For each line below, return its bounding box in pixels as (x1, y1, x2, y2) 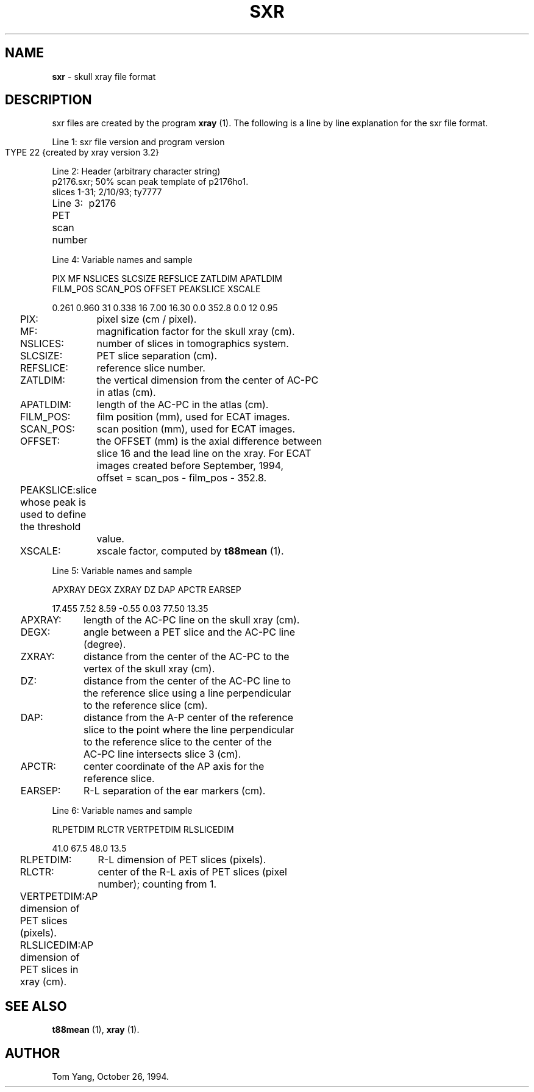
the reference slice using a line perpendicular (83, 687, 291, 700)
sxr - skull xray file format (52, 71, 156, 82)
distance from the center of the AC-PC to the (83, 650, 290, 663)
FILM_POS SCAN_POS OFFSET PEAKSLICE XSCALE (52, 284, 261, 295)
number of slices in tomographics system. (96, 337, 289, 350)
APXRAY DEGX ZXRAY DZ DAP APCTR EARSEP (52, 584, 241, 595)
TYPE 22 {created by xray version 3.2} (5, 147, 160, 158)
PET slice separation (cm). (96, 350, 218, 362)
